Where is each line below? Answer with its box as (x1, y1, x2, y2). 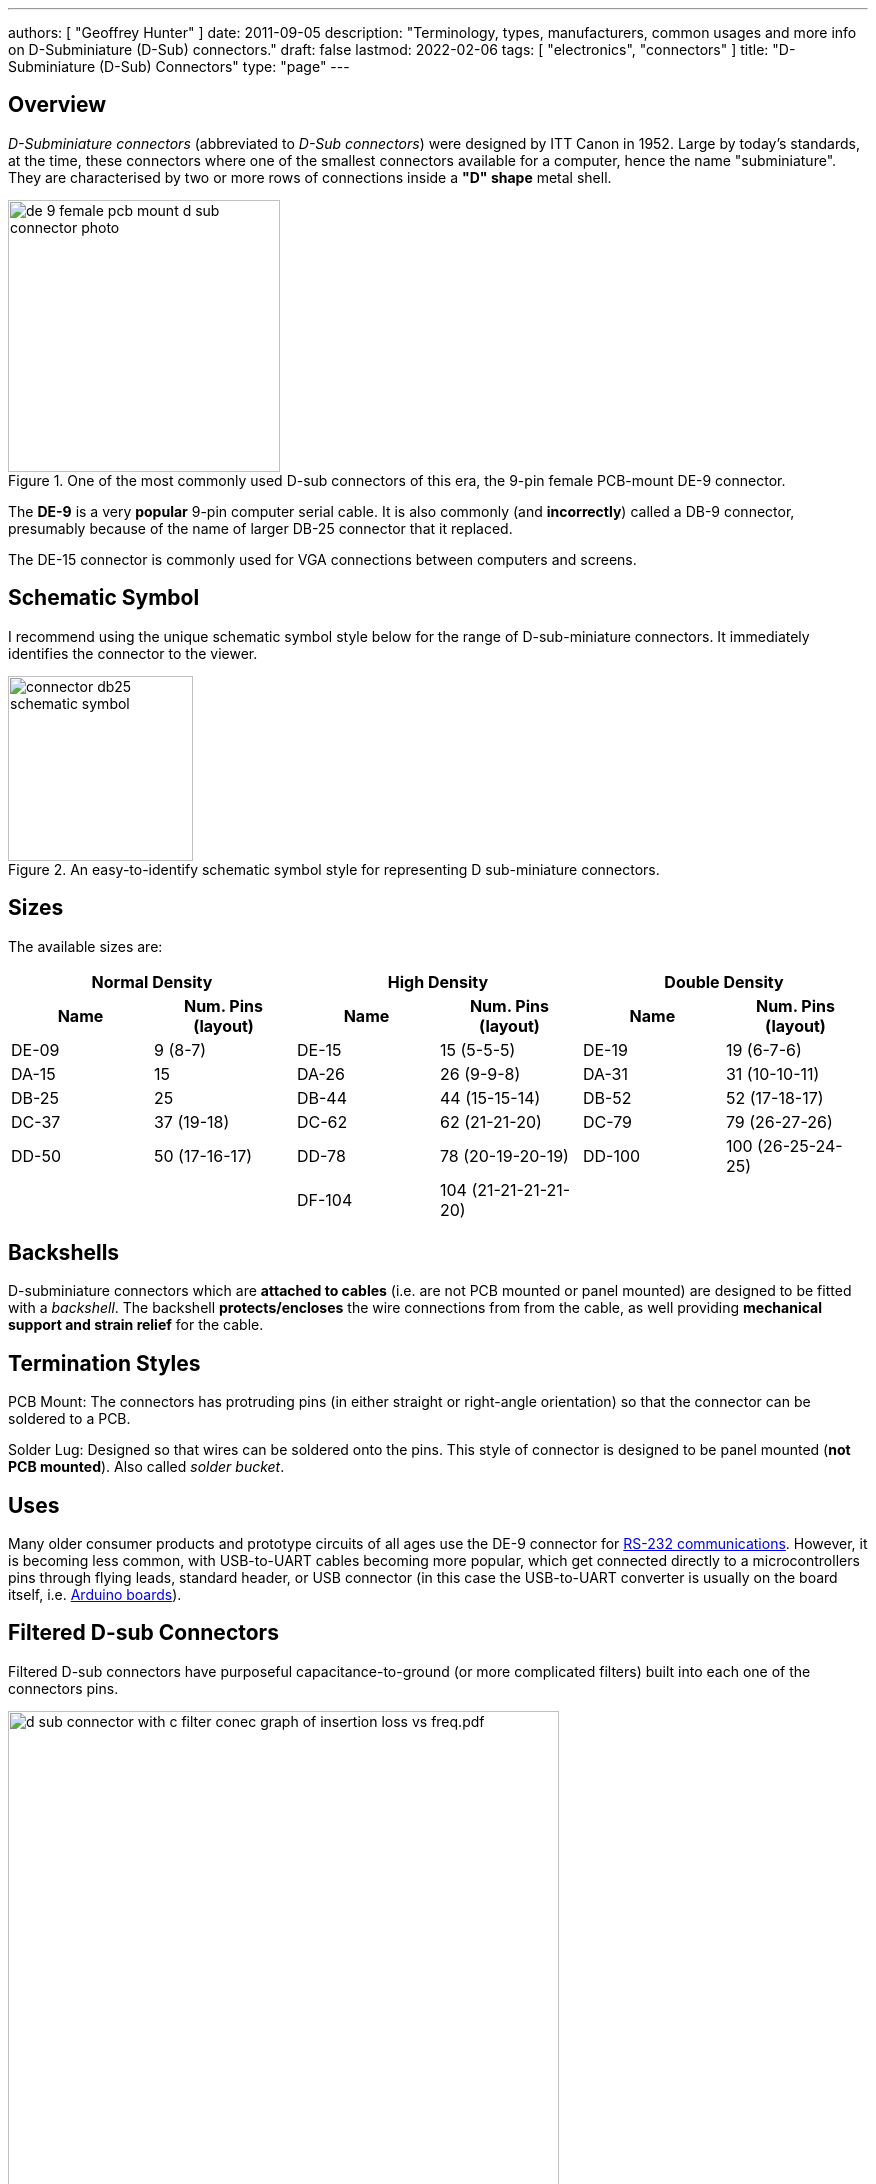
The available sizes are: (8, 937, 163, 955)
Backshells (8, 1239, 120, 1265)
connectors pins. (8, 1679, 119, 1697)
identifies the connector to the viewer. (8, 644, 258, 662)
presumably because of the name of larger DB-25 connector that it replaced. (8, 519, 513, 537)
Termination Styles (8, 1350, 201, 1376)
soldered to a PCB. (8, 1410, 131, 1428)
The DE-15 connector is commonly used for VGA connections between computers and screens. (8, 550, 637, 568)
